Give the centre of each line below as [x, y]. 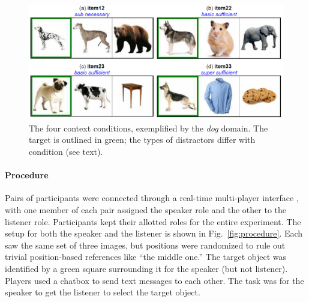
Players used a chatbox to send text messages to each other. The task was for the [154, 280]
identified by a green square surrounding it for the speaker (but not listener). [146, 269]
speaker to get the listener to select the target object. [103, 292]
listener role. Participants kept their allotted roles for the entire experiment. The [153, 221]
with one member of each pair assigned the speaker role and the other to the [145, 210]
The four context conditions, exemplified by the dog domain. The [148, 128]
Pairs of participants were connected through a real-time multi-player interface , [152, 198]
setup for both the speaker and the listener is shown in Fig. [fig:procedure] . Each [154, 233]
